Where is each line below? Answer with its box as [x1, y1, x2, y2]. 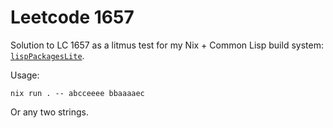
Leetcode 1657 [10, 6, 135, 29]
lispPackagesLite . [10, 49, 85, 61]
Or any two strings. [10, 106, 90, 118]
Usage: [10, 69, 40, 81]
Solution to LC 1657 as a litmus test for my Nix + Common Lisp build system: [10, 39, 324, 51]
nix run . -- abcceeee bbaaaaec [10, 88, 145, 98]
